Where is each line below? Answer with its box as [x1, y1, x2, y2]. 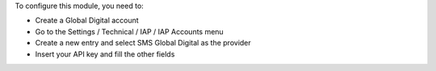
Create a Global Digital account [35, 16, 139, 26]
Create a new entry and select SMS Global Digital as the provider [35, 38, 252, 48]
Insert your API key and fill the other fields [35, 49, 175, 59]
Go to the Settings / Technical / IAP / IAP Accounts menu [35, 26, 224, 36]
